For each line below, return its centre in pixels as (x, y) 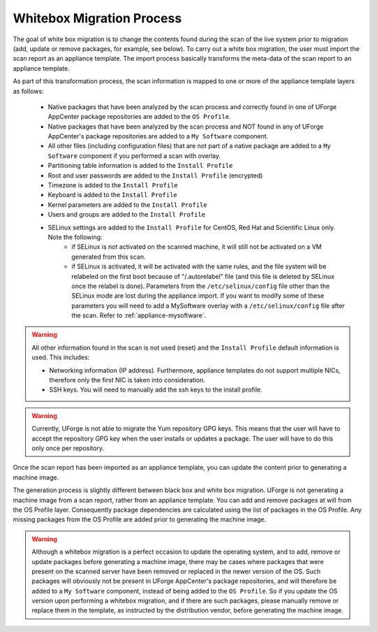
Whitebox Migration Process (97, 18)
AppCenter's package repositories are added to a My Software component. (158, 136)
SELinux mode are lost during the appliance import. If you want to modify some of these (198, 296)
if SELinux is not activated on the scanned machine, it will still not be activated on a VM (197, 247)
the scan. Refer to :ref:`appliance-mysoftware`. (139, 315)
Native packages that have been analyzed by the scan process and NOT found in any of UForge (186, 127)
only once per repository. (68, 448)
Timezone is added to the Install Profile (113, 185)
